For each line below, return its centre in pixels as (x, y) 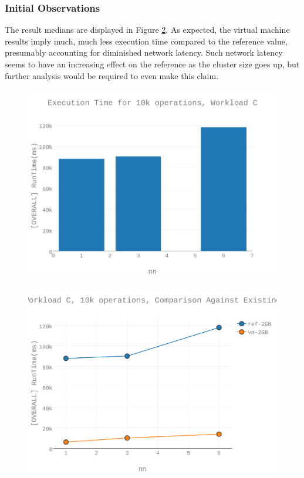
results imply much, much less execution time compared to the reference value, (146, 41)
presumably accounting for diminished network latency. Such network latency (144, 52)
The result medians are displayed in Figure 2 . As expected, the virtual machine (147, 30)
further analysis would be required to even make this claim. (112, 75)
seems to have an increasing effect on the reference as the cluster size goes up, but (152, 64)
